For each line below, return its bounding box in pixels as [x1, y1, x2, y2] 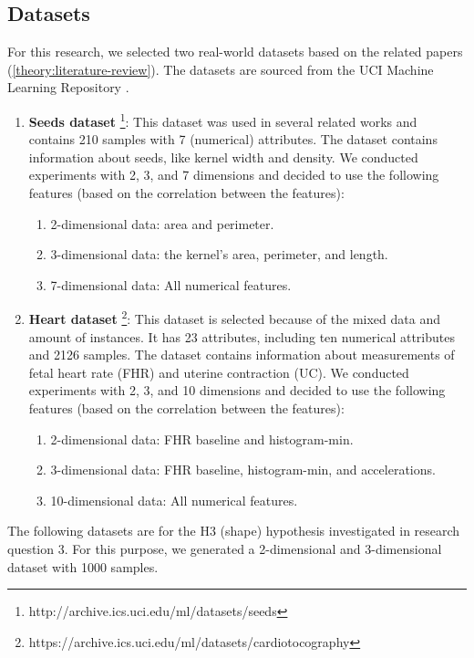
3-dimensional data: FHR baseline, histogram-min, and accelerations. [50, 460, 436, 479]
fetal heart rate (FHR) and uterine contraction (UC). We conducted [28, 362, 409, 381]
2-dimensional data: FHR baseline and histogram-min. [50, 429, 354, 448]
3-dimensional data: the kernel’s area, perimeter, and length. [50, 245, 388, 264]
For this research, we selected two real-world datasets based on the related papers [7, 42, 463, 61]
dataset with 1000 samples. [7, 557, 159, 576]
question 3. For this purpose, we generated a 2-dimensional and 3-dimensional [7, 538, 442, 558]
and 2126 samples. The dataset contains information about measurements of [28, 345, 455, 364]
